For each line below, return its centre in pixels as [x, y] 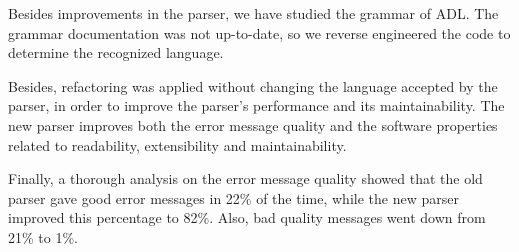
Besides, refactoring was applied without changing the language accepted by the [253, 85]
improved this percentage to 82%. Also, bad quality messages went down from [247, 217]
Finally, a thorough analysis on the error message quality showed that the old [245, 178]
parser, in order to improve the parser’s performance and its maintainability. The [256, 105]
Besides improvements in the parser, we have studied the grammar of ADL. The [253, 13]
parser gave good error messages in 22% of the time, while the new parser [233, 197]
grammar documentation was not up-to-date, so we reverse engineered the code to [259, 32]
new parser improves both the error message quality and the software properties [253, 124]
